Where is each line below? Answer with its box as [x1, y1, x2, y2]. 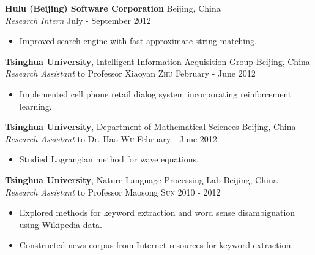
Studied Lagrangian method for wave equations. [19, 153, 199, 166]
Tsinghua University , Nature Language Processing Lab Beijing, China [5, 173, 278, 186]
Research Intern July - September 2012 [5, 13, 151, 26]
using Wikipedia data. [19, 218, 102, 230]
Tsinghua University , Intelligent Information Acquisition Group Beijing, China [5, 55, 310, 67]
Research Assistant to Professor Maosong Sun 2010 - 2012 [5, 185, 221, 198]
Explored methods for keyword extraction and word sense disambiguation [19, 206, 295, 219]
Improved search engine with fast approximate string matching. [19, 34, 257, 47]
